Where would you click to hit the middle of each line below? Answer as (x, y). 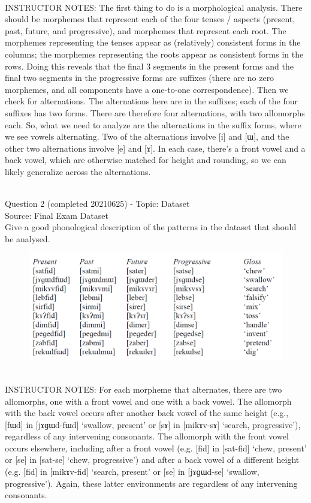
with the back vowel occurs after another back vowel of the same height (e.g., (147, 413)
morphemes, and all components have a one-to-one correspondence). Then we (147, 89)
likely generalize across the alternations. (78, 171)
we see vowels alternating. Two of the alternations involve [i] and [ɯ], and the (147, 136)
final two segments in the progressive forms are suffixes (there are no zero (140, 78)
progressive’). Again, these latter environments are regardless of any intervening (151, 483)
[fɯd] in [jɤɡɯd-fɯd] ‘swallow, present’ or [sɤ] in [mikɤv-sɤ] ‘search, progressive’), (153, 424)
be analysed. (28, 238)
